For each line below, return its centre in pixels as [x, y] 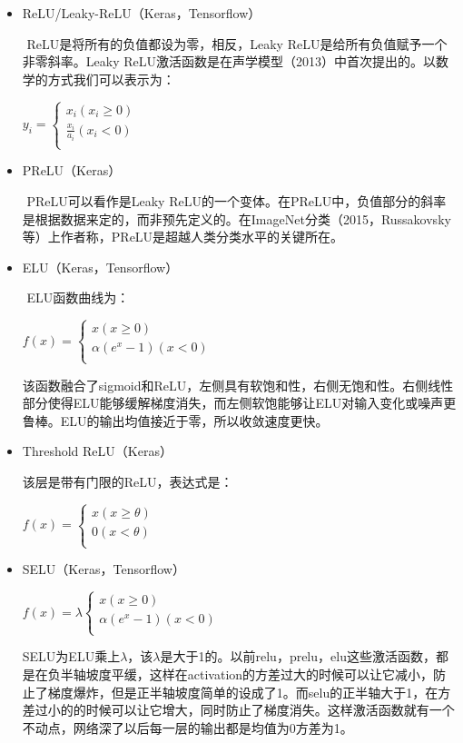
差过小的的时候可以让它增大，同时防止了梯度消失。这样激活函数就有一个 [238, 710]
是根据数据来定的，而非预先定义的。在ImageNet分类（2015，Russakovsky [236, 218]
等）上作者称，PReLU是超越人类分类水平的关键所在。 [183, 237]
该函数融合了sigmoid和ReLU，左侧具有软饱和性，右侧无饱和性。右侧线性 [238, 385]
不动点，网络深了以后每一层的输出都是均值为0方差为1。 [187, 727]
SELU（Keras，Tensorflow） [103, 569]
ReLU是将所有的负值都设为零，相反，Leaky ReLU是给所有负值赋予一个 [237, 43]
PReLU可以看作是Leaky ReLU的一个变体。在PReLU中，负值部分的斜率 [236, 201]
